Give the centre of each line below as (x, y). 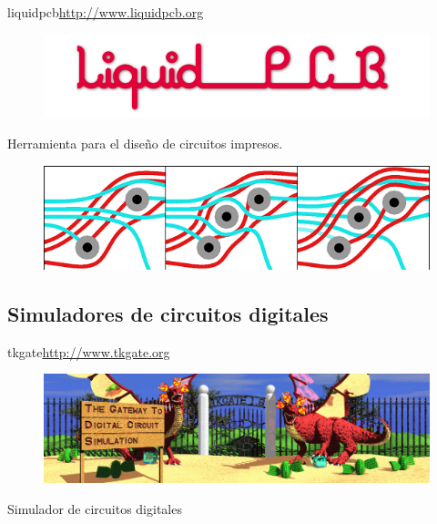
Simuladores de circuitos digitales (168, 313)
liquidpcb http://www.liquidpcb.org (106, 12)
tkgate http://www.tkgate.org (89, 351)
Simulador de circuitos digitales (95, 508)
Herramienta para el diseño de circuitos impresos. (145, 144)
